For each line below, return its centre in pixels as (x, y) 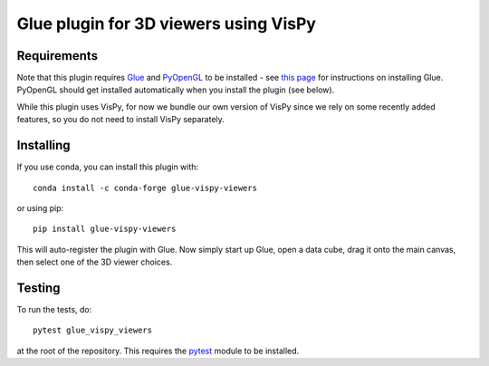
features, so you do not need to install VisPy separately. (121, 120)
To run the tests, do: (54, 309)
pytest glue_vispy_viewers (93, 330)
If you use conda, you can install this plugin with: (108, 167)
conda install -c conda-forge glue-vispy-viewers (145, 188)
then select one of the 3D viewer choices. (95, 262)
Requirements (58, 56)
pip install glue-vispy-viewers (105, 229)
